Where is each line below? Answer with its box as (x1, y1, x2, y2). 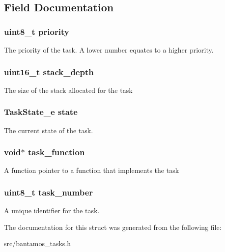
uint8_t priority (4, 25, 69, 37)
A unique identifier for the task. (4, 205, 100, 216)
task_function (28, 146, 85, 158)
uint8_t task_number (4, 186, 93, 198)
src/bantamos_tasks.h (4, 238, 71, 249)
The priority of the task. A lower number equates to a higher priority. (4, 45, 214, 55)
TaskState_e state (4, 106, 78, 118)
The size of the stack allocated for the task (4, 84, 133, 95)
